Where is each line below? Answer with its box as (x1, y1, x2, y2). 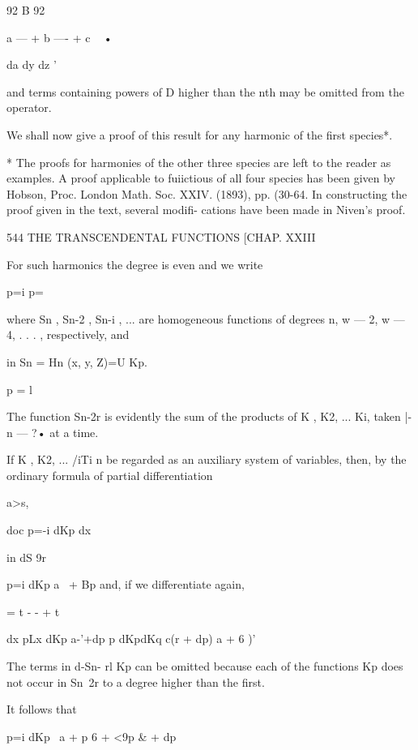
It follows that (6, 701, 77, 718)
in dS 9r (6, 548, 47, 565)
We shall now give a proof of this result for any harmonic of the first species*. (6, 126, 393, 143)
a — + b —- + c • (6, 28, 113, 45)
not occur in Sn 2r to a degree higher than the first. (6, 673, 265, 690)
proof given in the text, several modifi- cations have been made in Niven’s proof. (6, 201, 406, 218)
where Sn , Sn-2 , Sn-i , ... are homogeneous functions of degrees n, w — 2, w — (6, 310, 405, 327)
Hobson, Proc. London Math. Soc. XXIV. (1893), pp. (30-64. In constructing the (6, 185, 407, 202)
